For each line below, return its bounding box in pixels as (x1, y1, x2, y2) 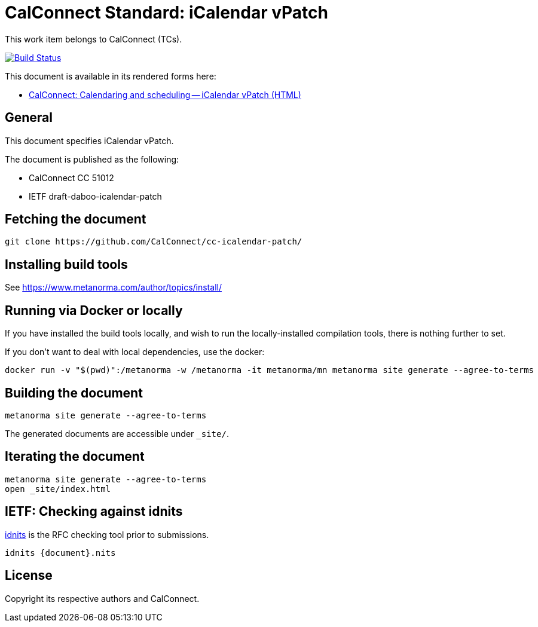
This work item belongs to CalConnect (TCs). (5, 33, 182, 44)
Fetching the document (5, 212, 146, 227)
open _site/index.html (5, 484, 111, 494)
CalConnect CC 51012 (29, 172, 114, 183)
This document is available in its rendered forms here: (5, 71, 216, 81)
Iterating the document (5, 449, 145, 464)
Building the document (5, 385, 143, 400)
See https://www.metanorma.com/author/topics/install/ (5, 282, 222, 293)
